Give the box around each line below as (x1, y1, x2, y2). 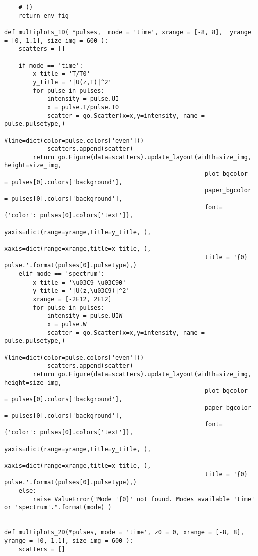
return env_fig (18, 12, 69, 19)
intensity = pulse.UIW (47, 312, 123, 320)
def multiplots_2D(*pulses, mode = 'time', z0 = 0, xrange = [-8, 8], (4, 529, 244, 536)
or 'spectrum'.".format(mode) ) (4, 504, 112, 511)
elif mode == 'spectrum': (18, 270, 105, 277)
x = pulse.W (47, 320, 87, 328)
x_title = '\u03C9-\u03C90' (33, 279, 126, 286)
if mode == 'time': (18, 62, 83, 69)
